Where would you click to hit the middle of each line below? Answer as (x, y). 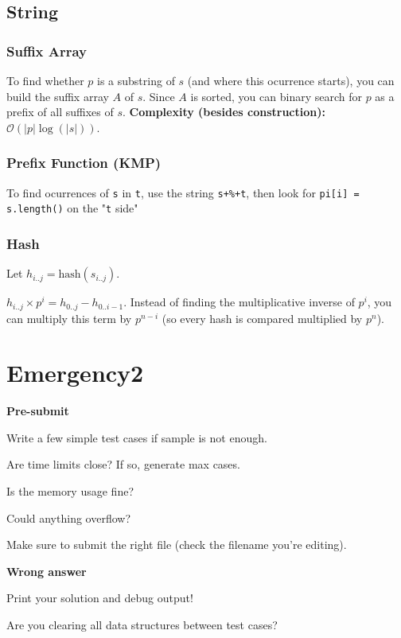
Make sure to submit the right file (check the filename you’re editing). (177, 545)
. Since (159, 96)
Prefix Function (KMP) (84, 163)
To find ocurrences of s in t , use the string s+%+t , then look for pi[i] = (183, 192)
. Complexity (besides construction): (224, 112)
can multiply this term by (69, 318)
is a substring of (136, 80)
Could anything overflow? (69, 517)
